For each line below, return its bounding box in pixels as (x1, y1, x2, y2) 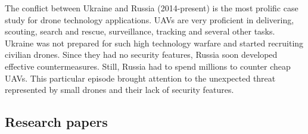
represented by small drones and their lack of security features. (5, 83, 234, 96)
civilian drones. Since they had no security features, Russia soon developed (5, 48, 278, 61)
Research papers (5, 113, 108, 131)
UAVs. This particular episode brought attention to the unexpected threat (5, 71, 276, 84)
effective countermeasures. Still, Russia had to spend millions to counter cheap (5, 60, 291, 72)
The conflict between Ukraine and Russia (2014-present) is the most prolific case (5, 2, 298, 14)
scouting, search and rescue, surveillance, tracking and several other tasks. (5, 25, 275, 38)
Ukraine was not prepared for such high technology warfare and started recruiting (5, 36, 304, 49)
